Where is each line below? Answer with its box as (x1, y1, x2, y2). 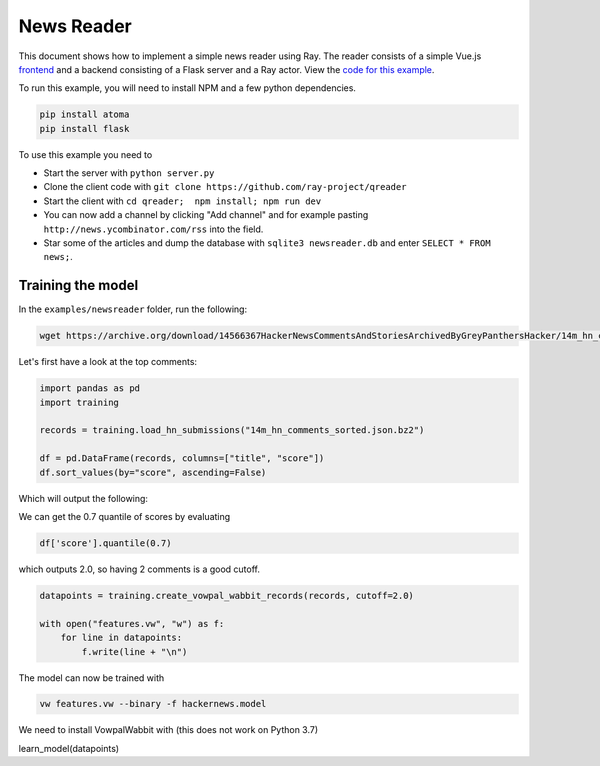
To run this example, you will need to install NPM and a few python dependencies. (18, 82, 357, 94)
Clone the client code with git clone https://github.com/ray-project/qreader (43, 181, 407, 193)
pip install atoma (39, 109, 130, 120)
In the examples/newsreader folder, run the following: (18, 303, 248, 315)
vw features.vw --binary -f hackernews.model (39, 698, 267, 710)
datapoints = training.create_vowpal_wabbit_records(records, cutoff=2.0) (39, 590, 415, 601)
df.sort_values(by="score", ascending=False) (39, 466, 267, 478)
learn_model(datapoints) (18, 742, 120, 754)
